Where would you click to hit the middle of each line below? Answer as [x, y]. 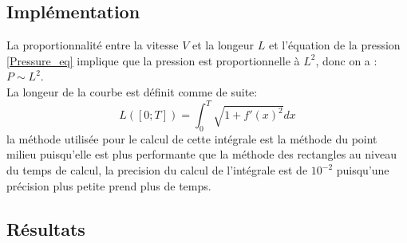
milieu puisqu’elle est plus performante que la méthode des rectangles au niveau [202, 154]
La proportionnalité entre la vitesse [93, 45]
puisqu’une [363, 170]
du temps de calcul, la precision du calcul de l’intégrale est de [157, 170]
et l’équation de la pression [334, 45]
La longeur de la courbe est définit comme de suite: [132, 91]
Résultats [46, 228]
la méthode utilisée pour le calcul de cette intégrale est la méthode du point [192, 138]
